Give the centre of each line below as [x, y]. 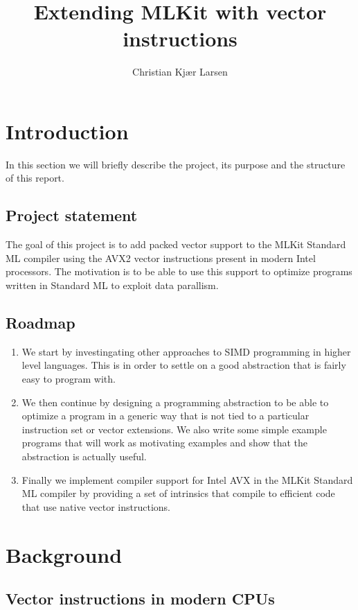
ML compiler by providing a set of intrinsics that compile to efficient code [178, 493]
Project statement [72, 215]
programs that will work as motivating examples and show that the [165, 443]
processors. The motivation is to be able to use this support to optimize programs [179, 271]
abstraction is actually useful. [84, 456]
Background [64, 554]
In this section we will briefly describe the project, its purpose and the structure [176, 164]
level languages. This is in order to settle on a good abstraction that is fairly [184, 365]
